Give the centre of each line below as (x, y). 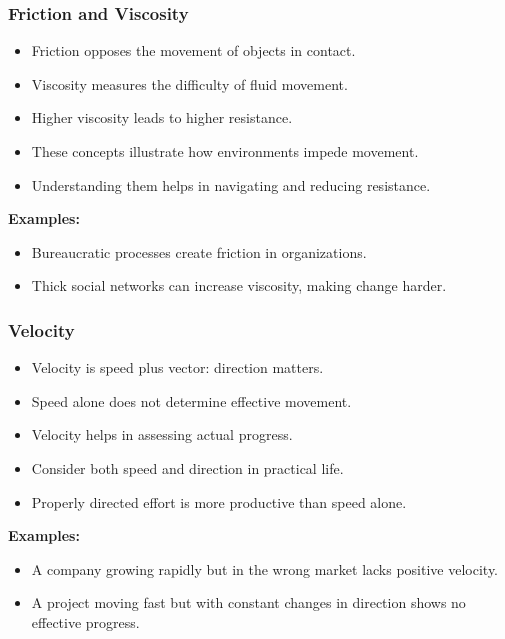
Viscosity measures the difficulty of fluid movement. (189, 83)
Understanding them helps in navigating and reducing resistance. (231, 184)
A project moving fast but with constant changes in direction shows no (248, 602)
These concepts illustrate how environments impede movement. (225, 151)
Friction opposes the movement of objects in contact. (193, 50)
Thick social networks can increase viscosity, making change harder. (239, 285)
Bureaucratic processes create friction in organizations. (199, 251)
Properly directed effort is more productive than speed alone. (219, 501)
